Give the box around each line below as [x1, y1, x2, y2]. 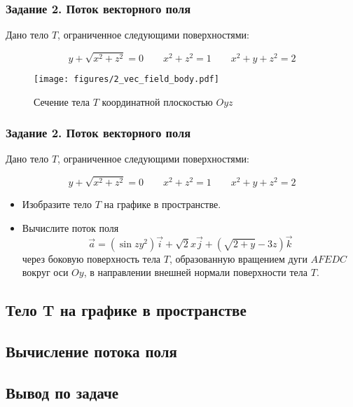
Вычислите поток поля [22, 220, 119, 235]
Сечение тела [34, 94, 90, 109]
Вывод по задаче [6, 381, 119, 403]
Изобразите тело [22, 197, 92, 212]
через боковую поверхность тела [22, 251, 161, 265]
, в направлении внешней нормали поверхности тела [83, 265, 308, 280]
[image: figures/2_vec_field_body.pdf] [34, 74, 219, 84]
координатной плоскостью [102, 94, 213, 109]
